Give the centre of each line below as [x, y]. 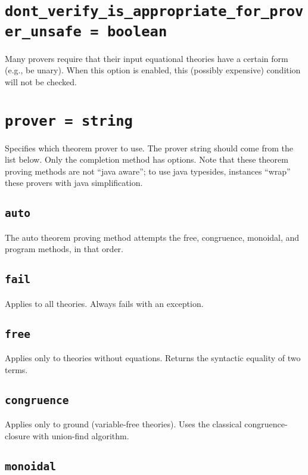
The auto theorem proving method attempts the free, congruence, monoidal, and [152, 237]
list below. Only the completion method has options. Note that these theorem [147, 159]
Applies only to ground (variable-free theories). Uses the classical [123, 424]
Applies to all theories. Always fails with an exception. [104, 303]
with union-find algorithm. [81, 435]
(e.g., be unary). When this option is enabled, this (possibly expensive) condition [153, 70]
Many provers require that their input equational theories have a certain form [147, 58]
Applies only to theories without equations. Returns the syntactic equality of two [153, 358]
